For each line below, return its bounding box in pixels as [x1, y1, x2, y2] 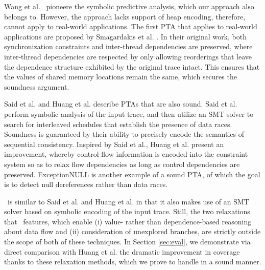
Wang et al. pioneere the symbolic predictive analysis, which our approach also [4, 1, 254, 11]
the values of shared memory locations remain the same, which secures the [4, 71, 237, 82]
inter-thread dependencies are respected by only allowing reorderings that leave [4, 51, 252, 61]
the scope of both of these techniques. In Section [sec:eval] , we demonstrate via [4, 236, 251, 247]
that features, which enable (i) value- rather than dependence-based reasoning [4, 216, 252, 226]
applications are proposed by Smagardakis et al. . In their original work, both [4, 31, 247, 41]
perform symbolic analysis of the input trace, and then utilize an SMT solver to [4, 108, 254, 119]
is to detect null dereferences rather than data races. [4, 179, 168, 190]
